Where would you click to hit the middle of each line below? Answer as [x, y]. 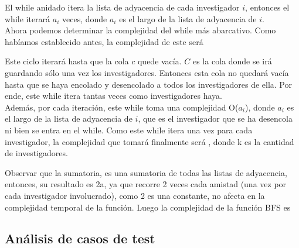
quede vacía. [159, 61]
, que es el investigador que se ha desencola [215, 118]
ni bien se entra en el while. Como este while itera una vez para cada [129, 130]
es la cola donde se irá [232, 61]
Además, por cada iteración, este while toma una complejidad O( [122, 107]
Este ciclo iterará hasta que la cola [67, 61]
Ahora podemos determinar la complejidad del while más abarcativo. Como [140, 30]
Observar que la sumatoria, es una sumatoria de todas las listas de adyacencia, [146, 172]
